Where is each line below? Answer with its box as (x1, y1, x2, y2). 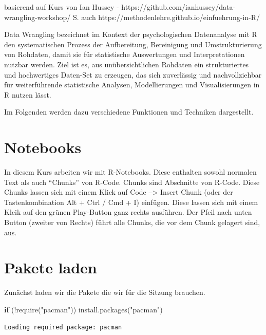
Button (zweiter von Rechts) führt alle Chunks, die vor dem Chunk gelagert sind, (4, 217, 260, 228)
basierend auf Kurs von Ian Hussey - (4, 2, 119, 12)
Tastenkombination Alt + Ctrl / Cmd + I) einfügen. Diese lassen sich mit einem (4, 196, 258, 207)
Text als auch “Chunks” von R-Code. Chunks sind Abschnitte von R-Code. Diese (4, 176, 260, 187)
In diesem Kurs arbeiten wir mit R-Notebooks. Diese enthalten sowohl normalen (4, 166, 257, 177)
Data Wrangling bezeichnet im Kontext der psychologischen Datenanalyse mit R (4, 29, 257, 40)
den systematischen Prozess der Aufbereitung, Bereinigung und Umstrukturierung (4, 39, 262, 49)
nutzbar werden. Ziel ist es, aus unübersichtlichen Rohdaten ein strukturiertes (4, 59, 249, 69)
